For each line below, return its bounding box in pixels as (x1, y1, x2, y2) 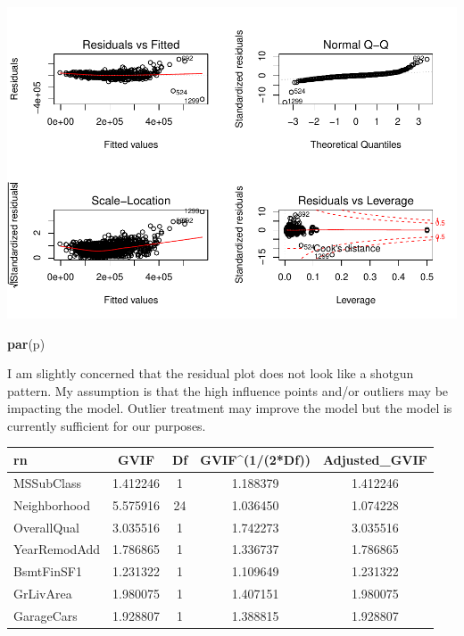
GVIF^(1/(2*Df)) (200, 450, 311, 468)
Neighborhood (13, 495, 91, 514)
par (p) (7, 334, 46, 352)
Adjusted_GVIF (323, 450, 427, 468)
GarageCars (13, 606, 78, 624)
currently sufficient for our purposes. (7, 416, 206, 434)
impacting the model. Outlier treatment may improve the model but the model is (7, 399, 452, 417)
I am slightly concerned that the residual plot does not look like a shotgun (7, 364, 414, 383)
